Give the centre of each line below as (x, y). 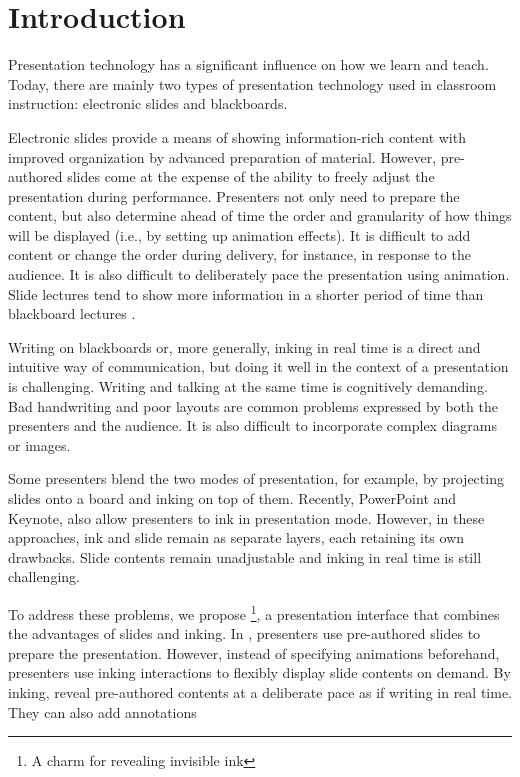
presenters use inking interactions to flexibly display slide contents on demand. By (259, 672)
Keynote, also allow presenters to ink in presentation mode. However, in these (246, 517)
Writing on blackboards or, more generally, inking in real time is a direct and (244, 346)
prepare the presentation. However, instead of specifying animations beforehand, (254, 652)
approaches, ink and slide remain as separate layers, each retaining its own (236, 537)
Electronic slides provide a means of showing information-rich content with (237, 136)
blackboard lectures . (72, 313)
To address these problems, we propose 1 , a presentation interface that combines (254, 612)
